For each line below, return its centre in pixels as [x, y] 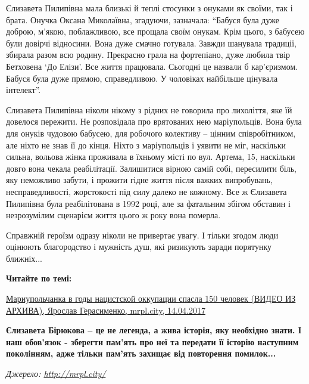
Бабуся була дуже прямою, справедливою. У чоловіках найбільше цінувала [142, 78]
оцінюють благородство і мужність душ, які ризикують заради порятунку [139, 247]
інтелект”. [24, 90]
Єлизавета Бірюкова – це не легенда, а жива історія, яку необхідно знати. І [154, 330]
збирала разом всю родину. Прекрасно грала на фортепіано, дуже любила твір [148, 55]
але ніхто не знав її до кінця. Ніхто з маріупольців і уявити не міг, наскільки [146, 145]
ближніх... [24, 258]
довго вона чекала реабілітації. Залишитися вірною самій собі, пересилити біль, [151, 168]
